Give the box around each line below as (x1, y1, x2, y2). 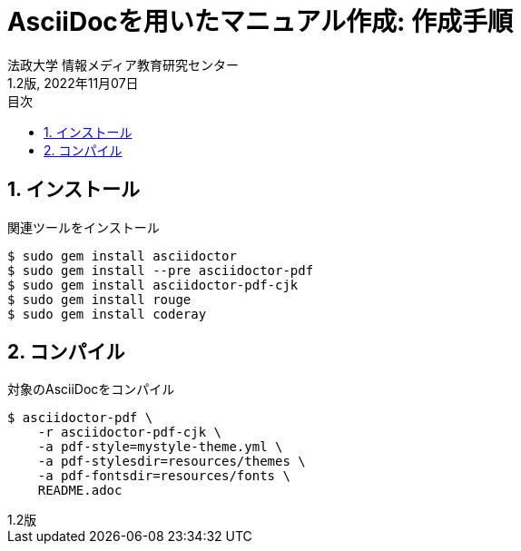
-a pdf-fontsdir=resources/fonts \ (37, 468, 290, 484)
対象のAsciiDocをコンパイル (7, 381, 175, 398)
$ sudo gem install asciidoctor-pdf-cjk (7, 277, 299, 292)
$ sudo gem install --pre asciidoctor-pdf (7, 262, 314, 278)
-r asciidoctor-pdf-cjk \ (37, 425, 222, 440)
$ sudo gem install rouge (7, 291, 192, 307)
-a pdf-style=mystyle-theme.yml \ (37, 439, 283, 455)
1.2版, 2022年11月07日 (7, 74, 139, 91)
